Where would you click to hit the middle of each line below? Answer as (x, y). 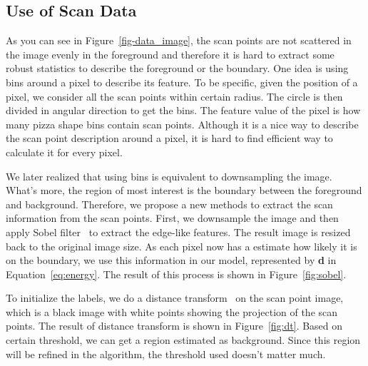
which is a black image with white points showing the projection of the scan (172, 311)
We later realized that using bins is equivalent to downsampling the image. (169, 176)
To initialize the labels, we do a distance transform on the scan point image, (175, 298)
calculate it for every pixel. (64, 152)
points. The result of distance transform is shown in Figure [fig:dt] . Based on (174, 326)
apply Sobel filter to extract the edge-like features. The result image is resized (178, 232)
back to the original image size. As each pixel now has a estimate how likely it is (182, 246)
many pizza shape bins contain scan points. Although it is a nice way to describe (182, 124)
